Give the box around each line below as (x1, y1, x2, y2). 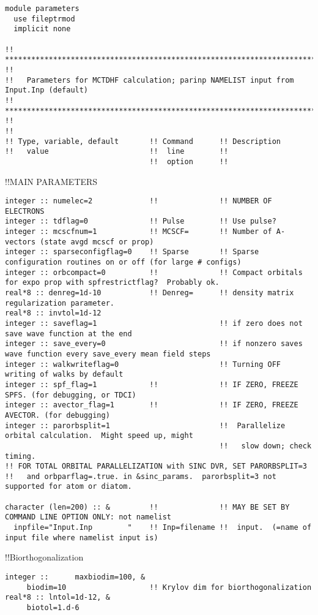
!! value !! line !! (5, 147, 229, 156)
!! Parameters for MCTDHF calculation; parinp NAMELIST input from (5, 75, 294, 85)
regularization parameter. (5, 298, 114, 307)
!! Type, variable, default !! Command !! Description (5, 137, 281, 146)
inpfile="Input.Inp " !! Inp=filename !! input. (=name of (13, 523, 312, 532)
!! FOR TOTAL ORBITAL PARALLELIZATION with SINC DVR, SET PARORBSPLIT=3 (5, 462, 307, 471)
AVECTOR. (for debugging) (5, 410, 110, 420)
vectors (5, 237, 36, 246)
